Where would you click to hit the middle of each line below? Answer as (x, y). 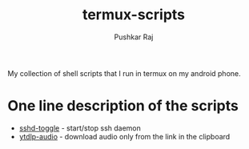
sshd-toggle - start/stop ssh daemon (80, 128)
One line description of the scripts (123, 106)
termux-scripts (134, 15)
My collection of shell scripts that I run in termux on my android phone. (124, 73)
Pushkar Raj (134, 37)
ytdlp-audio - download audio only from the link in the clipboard (124, 136)
